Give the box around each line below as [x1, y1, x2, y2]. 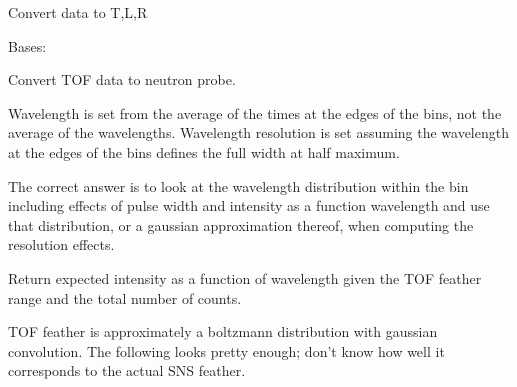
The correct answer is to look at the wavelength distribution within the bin [8, 175, 469, 196]
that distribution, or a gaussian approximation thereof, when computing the [8, 214, 474, 235]
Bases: [8, 35, 47, 56]
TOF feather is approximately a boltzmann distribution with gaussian [8, 321, 438, 342]
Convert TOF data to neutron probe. [8, 69, 236, 90]
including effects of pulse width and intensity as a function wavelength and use [8, 195, 490, 216]
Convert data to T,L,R [8, 2, 148, 22]
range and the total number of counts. [8, 287, 242, 308]
